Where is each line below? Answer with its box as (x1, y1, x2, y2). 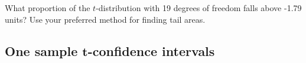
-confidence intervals (87, 41, 215, 60)
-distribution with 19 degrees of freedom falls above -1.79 (96, 2, 302, 13)
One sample (5, 41, 78, 60)
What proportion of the (5, 2, 90, 13)
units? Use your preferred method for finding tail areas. (5, 13, 206, 25)
